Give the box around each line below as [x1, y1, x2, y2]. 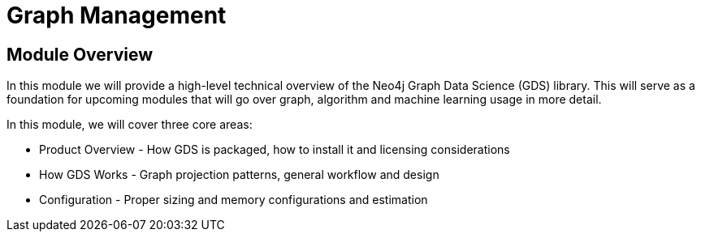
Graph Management [6, 2, 227, 29]
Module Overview [6, 44, 154, 65]
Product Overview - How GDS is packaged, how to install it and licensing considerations [39, 142, 510, 157]
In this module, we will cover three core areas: [6, 117, 253, 132]
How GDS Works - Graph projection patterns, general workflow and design [39, 168, 439, 182]
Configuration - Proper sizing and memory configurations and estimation [39, 193, 428, 207]
